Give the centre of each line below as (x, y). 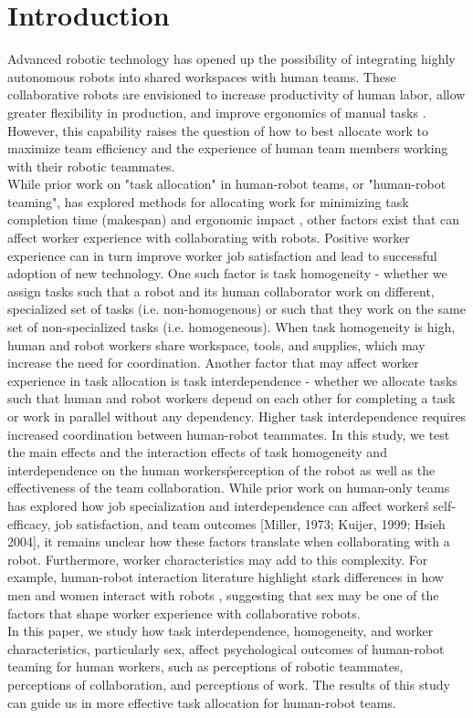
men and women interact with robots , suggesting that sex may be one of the (223, 594)
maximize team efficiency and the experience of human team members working (228, 148)
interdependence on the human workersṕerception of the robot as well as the (221, 469)
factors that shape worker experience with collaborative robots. (184, 613)
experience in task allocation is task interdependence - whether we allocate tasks (232, 380)
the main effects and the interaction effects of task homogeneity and (197, 452)
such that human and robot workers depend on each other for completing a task (231, 398)
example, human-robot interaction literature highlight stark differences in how (226, 577)
